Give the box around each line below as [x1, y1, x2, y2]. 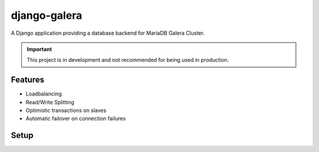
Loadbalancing [25, 90, 62, 97]
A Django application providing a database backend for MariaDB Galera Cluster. [11, 29, 205, 37]
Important [27, 45, 53, 52]
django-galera [11, 9, 83, 22]
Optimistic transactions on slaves [25, 107, 106, 114]
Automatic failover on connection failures [25, 115, 126, 122]
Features [11, 75, 44, 85]
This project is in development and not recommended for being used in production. [27, 57, 229, 64]
